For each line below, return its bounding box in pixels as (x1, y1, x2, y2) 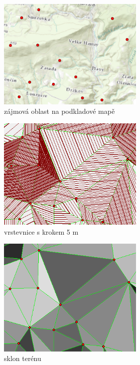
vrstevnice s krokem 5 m (4, 226, 79, 237)
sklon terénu (4, 353, 41, 364)
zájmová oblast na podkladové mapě (4, 106, 115, 116)
